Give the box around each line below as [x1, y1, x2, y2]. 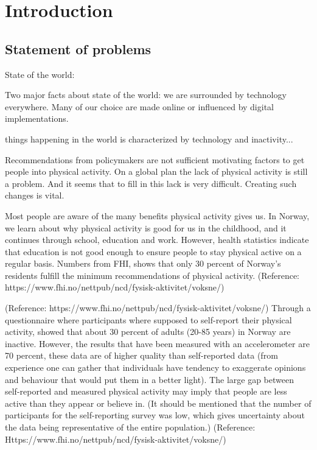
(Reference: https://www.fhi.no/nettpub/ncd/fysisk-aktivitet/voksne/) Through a [5, 301, 311, 314]
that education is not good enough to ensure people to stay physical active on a [5, 245, 302, 258]
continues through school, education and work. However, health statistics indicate [5, 233, 309, 246]
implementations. [5, 112, 69, 125]
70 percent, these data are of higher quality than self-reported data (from [5, 349, 278, 362]
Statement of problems [5, 39, 152, 58]
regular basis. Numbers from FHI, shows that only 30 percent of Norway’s [5, 257, 281, 270]
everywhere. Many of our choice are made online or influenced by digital [5, 100, 274, 113]
